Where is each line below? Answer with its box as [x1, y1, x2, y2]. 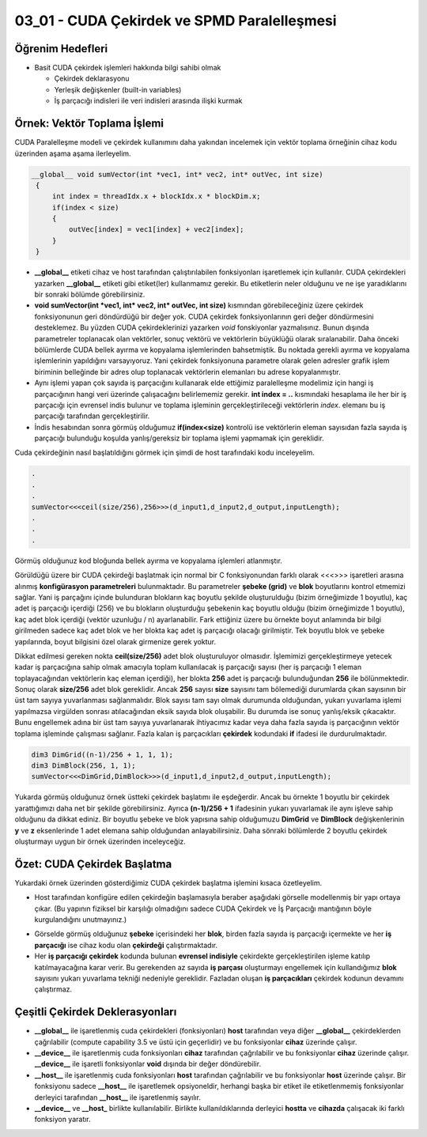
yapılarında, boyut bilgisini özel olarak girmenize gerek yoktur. [14, 636, 217, 646]
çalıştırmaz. [34, 984, 73, 994]
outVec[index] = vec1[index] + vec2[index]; [68, 225, 244, 234]
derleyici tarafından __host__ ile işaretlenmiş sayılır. [34, 1092, 202, 1102]
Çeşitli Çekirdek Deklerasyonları [14, 1005, 177, 1019]
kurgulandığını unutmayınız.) [34, 915, 127, 924]
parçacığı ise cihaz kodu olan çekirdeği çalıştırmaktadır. [34, 940, 217, 950]
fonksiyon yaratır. [34, 1115, 91, 1124]
